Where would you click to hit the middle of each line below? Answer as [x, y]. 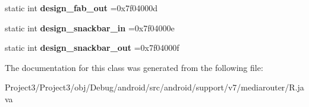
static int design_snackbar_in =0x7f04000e [90, 27]
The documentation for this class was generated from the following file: [134, 67]
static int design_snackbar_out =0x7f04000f [92, 48]
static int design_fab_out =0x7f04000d [81, 8]
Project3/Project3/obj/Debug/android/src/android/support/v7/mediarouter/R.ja [154, 87]
